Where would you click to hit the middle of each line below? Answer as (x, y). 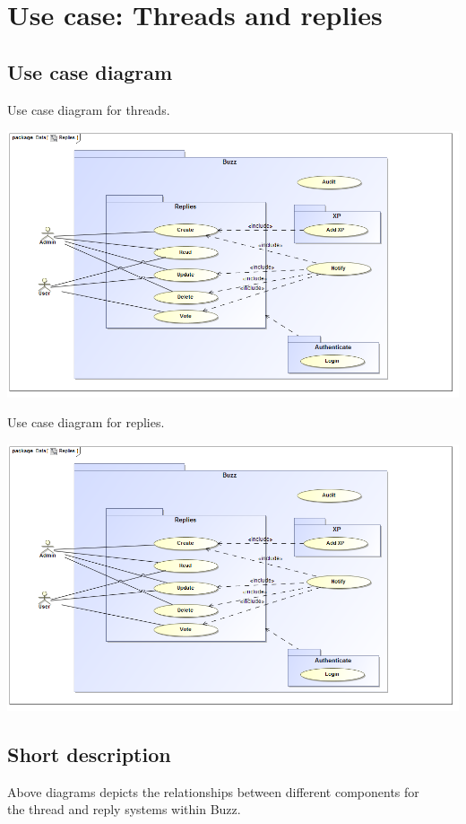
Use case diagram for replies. (86, 422)
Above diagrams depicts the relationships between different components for (213, 791)
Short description (89, 754)
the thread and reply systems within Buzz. (124, 809)
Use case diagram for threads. (89, 109)
